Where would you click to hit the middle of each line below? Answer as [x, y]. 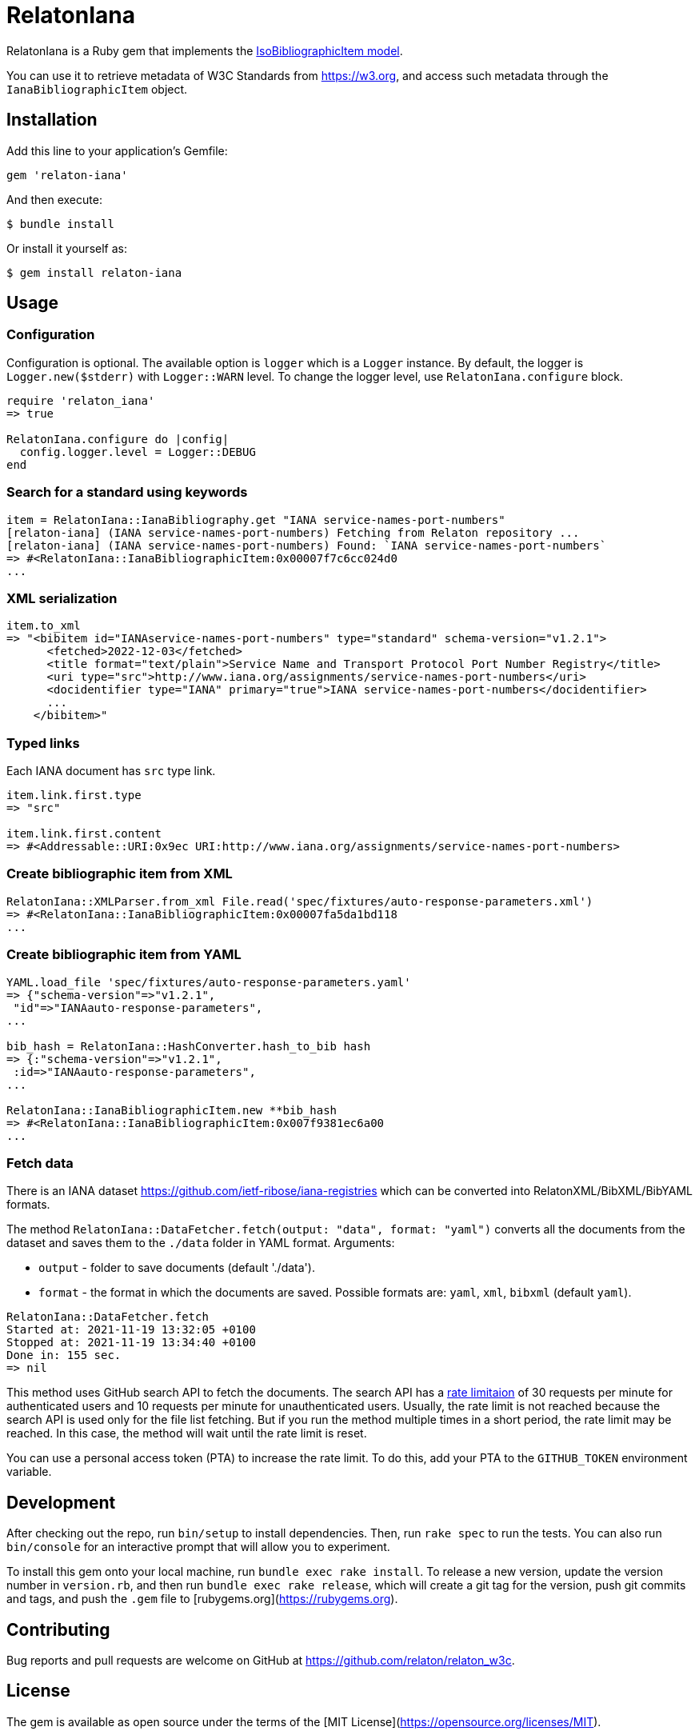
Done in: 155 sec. [64, 1355]
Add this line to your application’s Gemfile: [117, 150]
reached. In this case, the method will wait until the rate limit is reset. [187, 1433]
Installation [52, 120]
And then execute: [54, 199]
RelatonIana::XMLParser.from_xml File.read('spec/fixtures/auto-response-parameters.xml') [300, 901]
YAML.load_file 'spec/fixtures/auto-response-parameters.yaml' [209, 982]
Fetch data [40, 1163]
